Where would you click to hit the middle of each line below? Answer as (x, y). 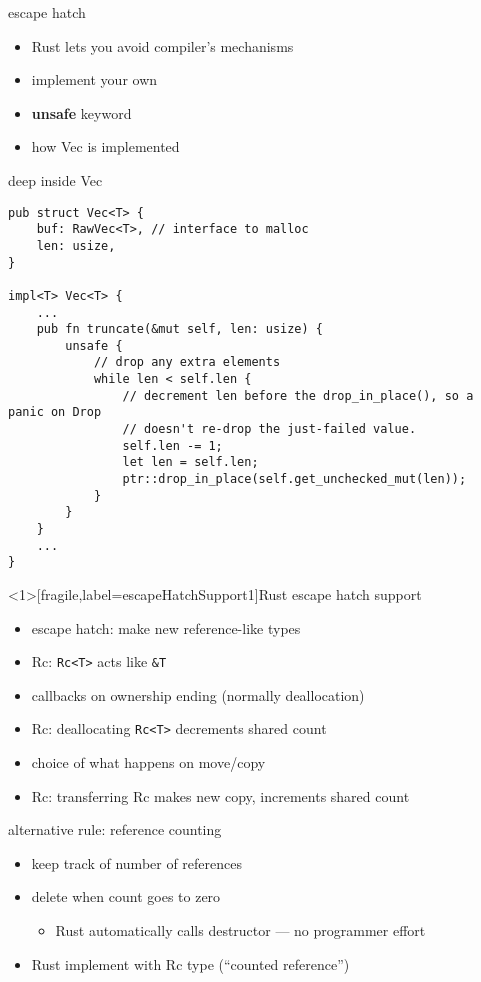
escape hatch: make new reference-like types (166, 627)
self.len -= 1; (172, 445)
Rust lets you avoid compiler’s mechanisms (162, 45)
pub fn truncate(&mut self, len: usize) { (179, 329)
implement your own (94, 79)
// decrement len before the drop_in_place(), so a (298, 395)
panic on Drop (55, 412)
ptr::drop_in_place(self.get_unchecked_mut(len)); (294, 479)
